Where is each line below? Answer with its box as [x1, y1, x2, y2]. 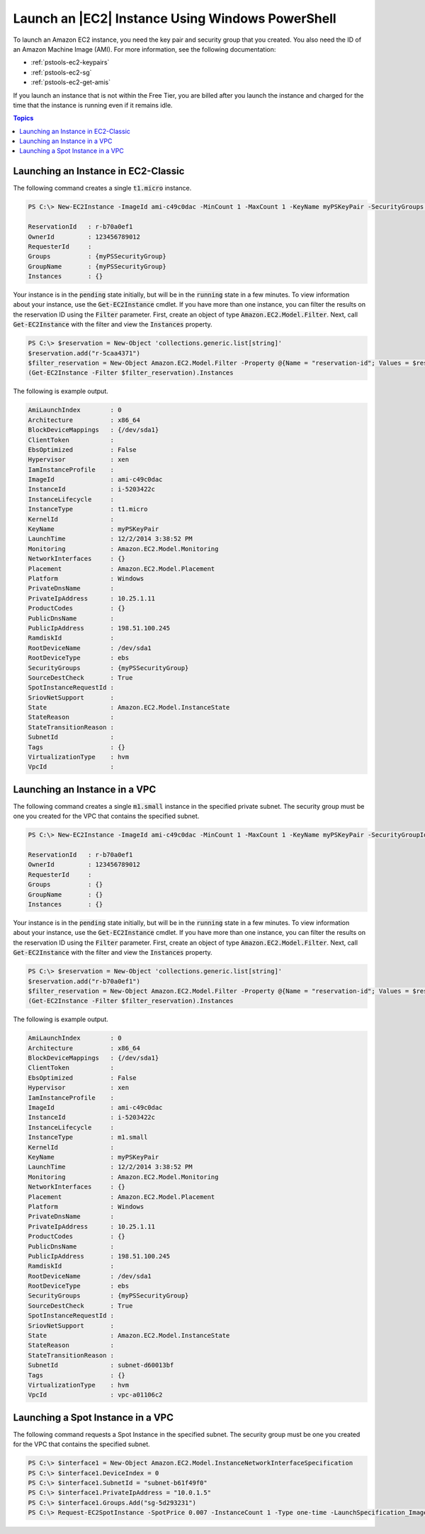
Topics [13, 114, 34, 123]
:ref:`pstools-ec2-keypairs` [30, 58, 110, 67]
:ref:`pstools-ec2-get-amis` [30, 78, 111, 86]
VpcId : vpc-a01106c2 [28, 1391, 163, 1399]
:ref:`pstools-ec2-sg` [30, 68, 92, 76]
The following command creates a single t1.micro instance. [13, 184, 192, 193]
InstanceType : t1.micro [28, 505, 148, 513]
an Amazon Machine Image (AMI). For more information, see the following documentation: [13, 45, 276, 53]
